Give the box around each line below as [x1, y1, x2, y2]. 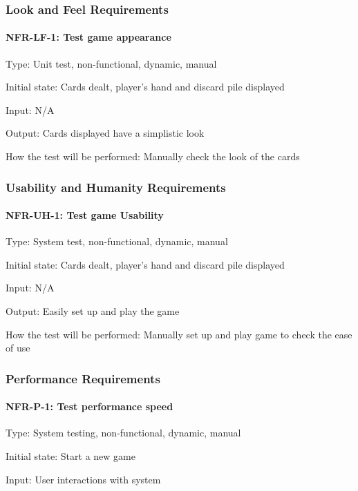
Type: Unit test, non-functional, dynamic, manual [6, 56, 217, 70]
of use [6, 340, 30, 355]
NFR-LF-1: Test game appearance [6, 30, 171, 44]
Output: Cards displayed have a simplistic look [6, 126, 205, 140]
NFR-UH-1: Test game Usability [6, 208, 164, 222]
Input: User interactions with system [6, 472, 161, 486]
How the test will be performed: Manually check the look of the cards [6, 149, 300, 164]
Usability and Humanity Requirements [6, 178, 226, 195]
